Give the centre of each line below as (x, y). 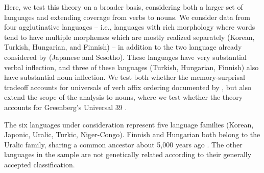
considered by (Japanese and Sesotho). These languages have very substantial (125, 57)
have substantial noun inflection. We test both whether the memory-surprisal (125, 77)
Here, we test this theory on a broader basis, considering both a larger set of (124, 7)
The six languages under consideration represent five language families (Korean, (129, 124)
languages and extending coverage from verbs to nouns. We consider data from (127, 17)
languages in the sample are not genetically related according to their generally (128, 154)
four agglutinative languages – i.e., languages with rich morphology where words (130, 27)
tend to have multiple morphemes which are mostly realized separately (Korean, (129, 37)
